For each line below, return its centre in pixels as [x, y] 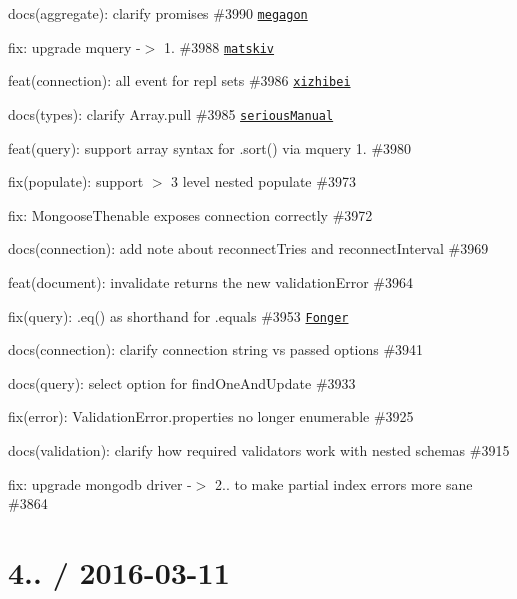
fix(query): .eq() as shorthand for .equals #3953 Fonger [178, 315]
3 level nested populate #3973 [263, 181]
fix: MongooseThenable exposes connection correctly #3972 [190, 214]
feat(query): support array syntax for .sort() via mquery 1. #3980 [210, 147]
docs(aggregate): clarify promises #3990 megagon [158, 13]
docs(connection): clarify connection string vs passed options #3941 [216, 349]
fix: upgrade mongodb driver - [100, 483]
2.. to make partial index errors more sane [344, 483]
